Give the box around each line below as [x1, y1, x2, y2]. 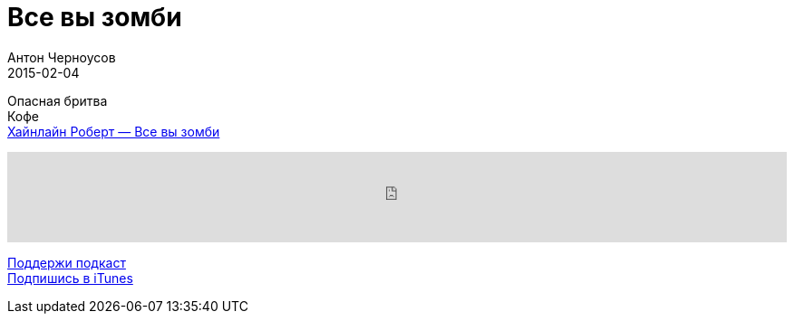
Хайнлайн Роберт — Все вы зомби [7, 123, 220, 139]
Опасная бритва [7, 92, 108, 109]
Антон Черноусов [7, 49, 116, 65]
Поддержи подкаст [7, 254, 126, 270]
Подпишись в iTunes [7, 269, 133, 286]
